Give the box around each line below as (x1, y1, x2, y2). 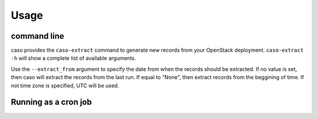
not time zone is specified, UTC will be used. (11, 82, 120, 89)
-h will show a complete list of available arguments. (11, 55, 137, 62)
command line (11, 31, 65, 41)
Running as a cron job (11, 97, 92, 107)
